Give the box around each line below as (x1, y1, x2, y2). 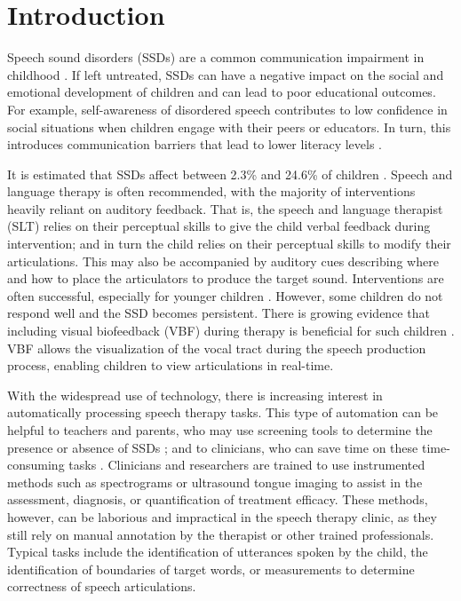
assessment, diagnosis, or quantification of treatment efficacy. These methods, (7, 490, 428, 509)
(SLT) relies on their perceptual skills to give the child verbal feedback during (7, 217, 431, 235)
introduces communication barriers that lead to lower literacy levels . (7, 135, 383, 154)
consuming (7, 455, 65, 474)
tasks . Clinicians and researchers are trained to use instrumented (68, 455, 425, 474)
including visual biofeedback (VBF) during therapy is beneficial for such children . (7, 321, 455, 340)
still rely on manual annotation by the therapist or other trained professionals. (7, 525, 434, 543)
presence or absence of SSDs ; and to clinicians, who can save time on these (7, 438, 418, 456)
